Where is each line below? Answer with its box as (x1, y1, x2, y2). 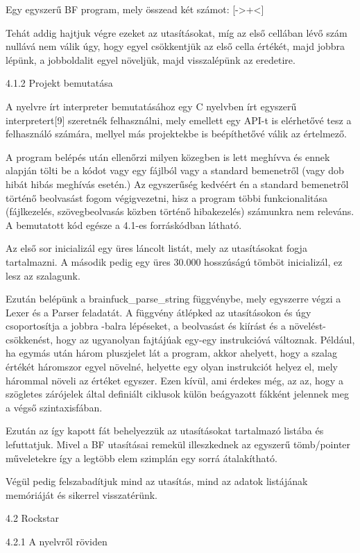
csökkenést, (6, 332, 53, 346)
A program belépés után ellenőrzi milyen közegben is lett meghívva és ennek (6, 149, 330, 164)
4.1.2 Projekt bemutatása (6, 76, 113, 90)
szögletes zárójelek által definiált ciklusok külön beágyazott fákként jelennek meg (6, 386, 349, 401)
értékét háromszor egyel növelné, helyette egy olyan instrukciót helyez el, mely (6, 359, 338, 374)
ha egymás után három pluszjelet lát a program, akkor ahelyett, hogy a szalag (6, 346, 337, 360)
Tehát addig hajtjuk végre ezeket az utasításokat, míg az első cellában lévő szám (6, 25, 348, 40)
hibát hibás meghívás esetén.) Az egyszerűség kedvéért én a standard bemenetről (6, 176, 349, 191)
